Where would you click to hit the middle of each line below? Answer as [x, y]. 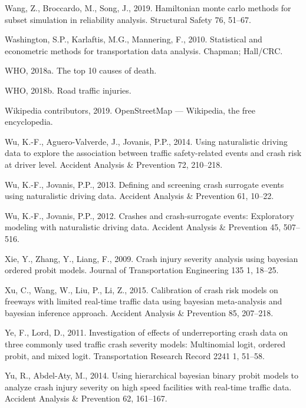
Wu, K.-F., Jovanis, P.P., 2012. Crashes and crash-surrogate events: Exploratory [149, 215]
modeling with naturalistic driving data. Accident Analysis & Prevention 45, [143, 227]
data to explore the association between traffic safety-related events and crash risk [153, 153]
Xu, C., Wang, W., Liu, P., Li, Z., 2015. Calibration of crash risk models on [142, 289]
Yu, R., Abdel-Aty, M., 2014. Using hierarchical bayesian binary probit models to [152, 375]
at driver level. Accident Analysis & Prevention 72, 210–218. [114, 164]
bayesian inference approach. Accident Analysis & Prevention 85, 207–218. [139, 312]
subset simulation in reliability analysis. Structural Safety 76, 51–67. [128, 19]
